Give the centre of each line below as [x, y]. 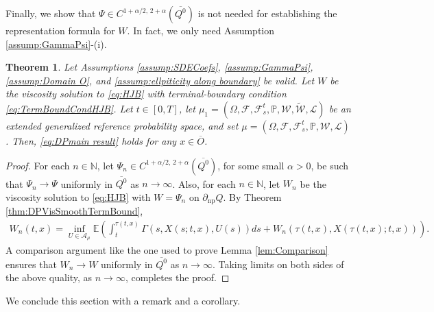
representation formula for [60, 30]
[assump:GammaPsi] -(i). [56, 44]
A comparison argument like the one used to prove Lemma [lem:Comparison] [167, 249]
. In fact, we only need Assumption [201, 30]
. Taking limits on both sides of [278, 264]
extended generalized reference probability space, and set [122, 125]
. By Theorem [252, 196]
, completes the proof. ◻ [177, 277]
